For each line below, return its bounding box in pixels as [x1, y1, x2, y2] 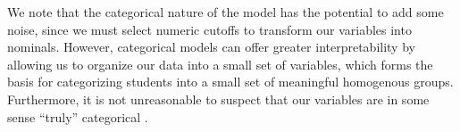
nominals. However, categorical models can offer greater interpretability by [7, 37, 415, 56]
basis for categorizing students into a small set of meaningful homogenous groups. [7, 72, 454, 91]
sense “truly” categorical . [7, 107, 148, 126]
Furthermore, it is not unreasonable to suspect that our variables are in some [7, 89, 430, 108]
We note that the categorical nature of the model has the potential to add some [7, 3, 444, 21]
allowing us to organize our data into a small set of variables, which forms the [7, 54, 433, 73]
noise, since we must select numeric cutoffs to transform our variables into [7, 20, 412, 38]
